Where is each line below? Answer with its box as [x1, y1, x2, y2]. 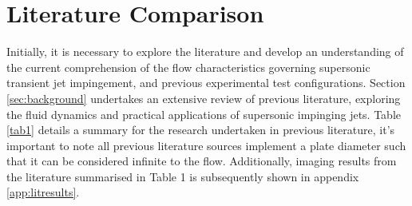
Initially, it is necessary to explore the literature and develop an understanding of [6, 43, 404, 60]
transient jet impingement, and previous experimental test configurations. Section [6, 74, 406, 91]
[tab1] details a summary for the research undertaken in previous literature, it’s [6, 121, 395, 138]
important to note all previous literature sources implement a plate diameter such [6, 137, 406, 153]
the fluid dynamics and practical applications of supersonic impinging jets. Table [6, 105, 402, 122]
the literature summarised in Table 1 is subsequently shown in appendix [6, 168, 359, 184]
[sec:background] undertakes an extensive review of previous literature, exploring [6, 89, 401, 106]
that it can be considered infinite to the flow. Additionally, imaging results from [6, 153, 397, 169]
